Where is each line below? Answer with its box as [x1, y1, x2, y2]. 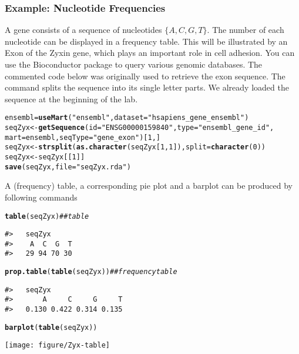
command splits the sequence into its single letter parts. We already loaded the [5, 81, 289, 93]
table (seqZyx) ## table [5, 212, 89, 221]
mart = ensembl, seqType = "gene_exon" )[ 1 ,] [5, 133, 160, 142]
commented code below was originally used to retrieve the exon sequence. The [5, 69, 285, 82]
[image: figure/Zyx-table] [5, 341, 110, 350]
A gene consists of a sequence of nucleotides [5, 24, 162, 36]
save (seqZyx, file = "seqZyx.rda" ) [5, 162, 131, 171]
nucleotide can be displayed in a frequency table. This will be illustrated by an [5, 35, 288, 47]
